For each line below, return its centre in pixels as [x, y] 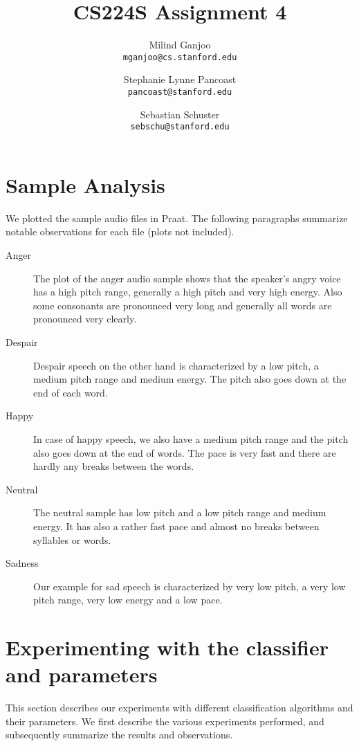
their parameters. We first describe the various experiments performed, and [165, 721]
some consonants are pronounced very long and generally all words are [183, 305]
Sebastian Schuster [180, 114]
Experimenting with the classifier [167, 647]
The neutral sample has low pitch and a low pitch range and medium [180, 512]
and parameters [82, 674]
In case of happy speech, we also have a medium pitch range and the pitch [191, 438]
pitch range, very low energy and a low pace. [128, 600]
